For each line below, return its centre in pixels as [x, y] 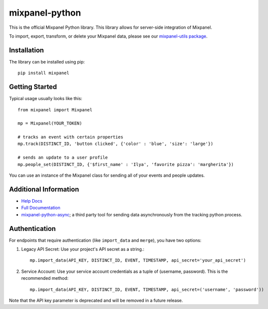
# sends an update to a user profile [63, 158]
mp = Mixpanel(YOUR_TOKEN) [50, 124]
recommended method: [45, 278]
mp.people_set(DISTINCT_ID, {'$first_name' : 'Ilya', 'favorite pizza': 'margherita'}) [126, 164]
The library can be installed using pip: [47, 62]
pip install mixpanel [43, 73]
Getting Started [33, 87]
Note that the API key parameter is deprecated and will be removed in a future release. [96, 300]
